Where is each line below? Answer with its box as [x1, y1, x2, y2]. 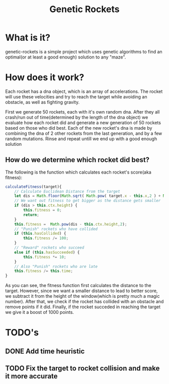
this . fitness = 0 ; [23, 208, 62, 213]
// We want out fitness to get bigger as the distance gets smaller [14, 198, 161, 203]
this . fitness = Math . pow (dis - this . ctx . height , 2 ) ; [14, 222, 127, 227]
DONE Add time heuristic [5, 347, 85, 355]
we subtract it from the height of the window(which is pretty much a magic [5, 293, 160, 299]
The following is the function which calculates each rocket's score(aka [5, 169, 152, 175]
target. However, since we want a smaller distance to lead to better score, [5, 288, 158, 294]
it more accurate [5, 372, 58, 380]
